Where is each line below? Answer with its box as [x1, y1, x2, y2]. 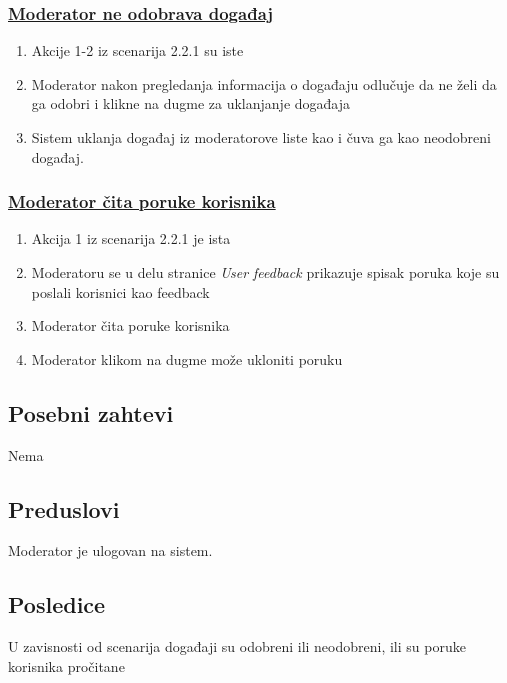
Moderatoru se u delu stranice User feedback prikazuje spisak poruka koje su [31, 262, 500, 282]
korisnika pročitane [8, 655, 125, 676]
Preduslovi [8, 493, 120, 524]
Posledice [8, 589, 106, 620]
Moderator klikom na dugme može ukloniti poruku [31, 348, 343, 369]
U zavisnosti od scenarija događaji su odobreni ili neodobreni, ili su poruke [8, 636, 466, 657]
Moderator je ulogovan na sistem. [8, 540, 213, 561]
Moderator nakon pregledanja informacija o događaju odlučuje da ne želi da [31, 73, 497, 94]
